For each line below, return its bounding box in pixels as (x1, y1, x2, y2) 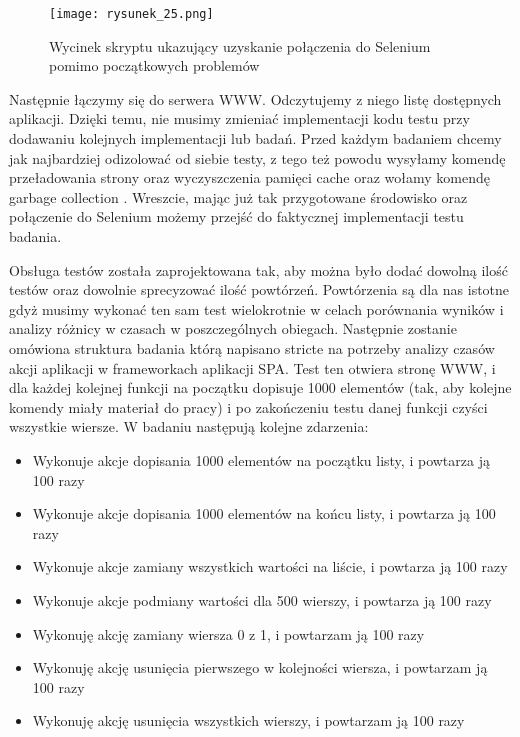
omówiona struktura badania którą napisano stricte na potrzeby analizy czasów (9, 337, 495, 358)
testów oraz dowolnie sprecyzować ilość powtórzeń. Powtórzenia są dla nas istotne (9, 279, 510, 300)
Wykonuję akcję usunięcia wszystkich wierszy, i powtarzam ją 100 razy (32, 710, 465, 731)
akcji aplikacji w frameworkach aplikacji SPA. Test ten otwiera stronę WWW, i (9, 357, 496, 378)
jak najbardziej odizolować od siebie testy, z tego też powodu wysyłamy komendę (9, 147, 506, 168)
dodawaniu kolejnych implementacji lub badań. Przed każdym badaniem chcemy (9, 128, 502, 149)
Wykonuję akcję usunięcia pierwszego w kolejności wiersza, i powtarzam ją (32, 657, 488, 678)
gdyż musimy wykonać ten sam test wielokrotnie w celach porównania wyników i (9, 298, 504, 319)
